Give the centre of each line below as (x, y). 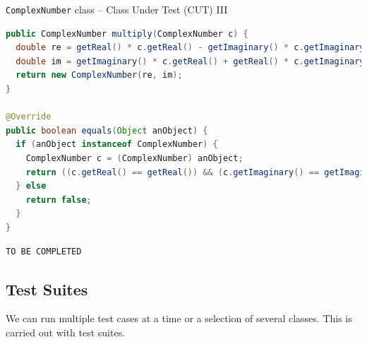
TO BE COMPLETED (44, 251)
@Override (29, 117)
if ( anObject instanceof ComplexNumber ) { (117, 145)
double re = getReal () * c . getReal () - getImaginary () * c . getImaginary (190, 48)
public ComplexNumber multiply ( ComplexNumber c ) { (127, 34)
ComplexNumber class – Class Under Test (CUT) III (117, 9)
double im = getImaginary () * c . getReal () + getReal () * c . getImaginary (190, 61)
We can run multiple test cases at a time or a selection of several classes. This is (179, 318)
